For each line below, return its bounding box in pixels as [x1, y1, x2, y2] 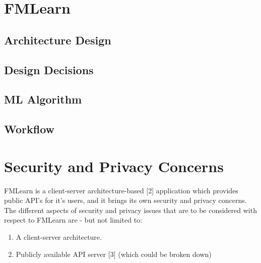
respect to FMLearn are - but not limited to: [4, 215, 142, 225]
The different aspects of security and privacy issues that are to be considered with [4, 204, 257, 215]
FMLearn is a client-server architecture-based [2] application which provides [4, 185, 238, 195]
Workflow [4, 121, 55, 137]
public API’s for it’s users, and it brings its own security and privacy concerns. [4, 195, 247, 205]
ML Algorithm [4, 91, 82, 107]
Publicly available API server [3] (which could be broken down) [16, 248, 212, 259]
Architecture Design [4, 32, 111, 47]
